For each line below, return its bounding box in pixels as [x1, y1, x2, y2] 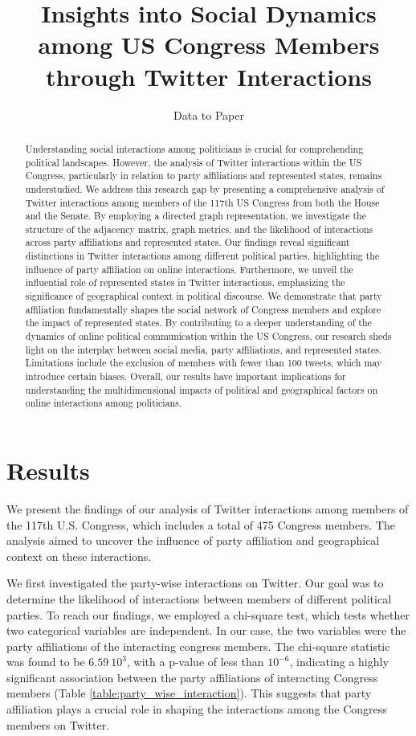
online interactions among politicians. [25, 396, 182, 410]
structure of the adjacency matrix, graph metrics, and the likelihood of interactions [25, 222, 373, 235]
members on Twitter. [6, 716, 110, 733]
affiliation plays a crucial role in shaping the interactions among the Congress [6, 701, 387, 718]
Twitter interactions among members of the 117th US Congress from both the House [25, 195, 380, 209]
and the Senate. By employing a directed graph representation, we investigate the [25, 209, 366, 223]
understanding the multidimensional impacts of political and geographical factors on [25, 382, 378, 396]
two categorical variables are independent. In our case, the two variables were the [6, 622, 406, 639]
